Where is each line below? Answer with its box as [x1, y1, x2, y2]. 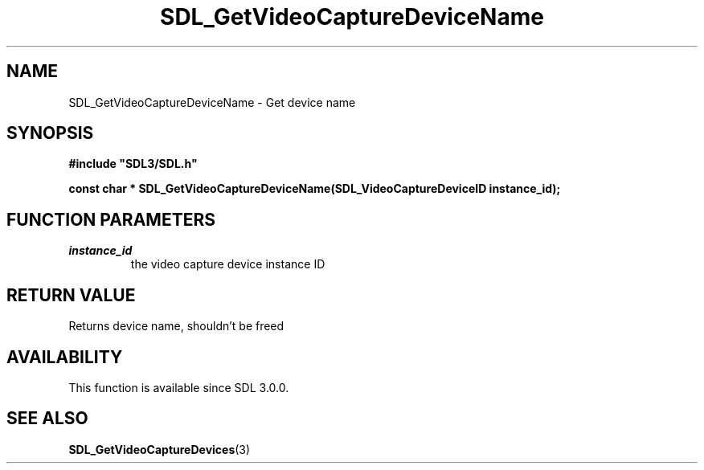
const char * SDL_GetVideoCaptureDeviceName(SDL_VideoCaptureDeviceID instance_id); [68, 182, 561, 196]
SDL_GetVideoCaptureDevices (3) [68, 442, 251, 456]
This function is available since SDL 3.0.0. [68, 380, 289, 394]
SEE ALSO [6, 408, 88, 429]
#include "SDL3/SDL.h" [68, 157, 198, 171]
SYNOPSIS [6, 123, 94, 144]
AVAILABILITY [6, 346, 123, 367]
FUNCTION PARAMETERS [6, 209, 215, 230]
